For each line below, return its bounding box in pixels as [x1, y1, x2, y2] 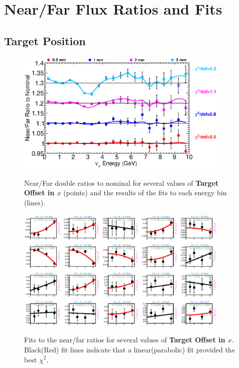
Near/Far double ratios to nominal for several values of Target [24, 177, 219, 188]
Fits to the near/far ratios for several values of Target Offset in [24, 334, 225, 345]
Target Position [4, 33, 86, 48]
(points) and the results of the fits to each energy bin [63, 187, 227, 198]
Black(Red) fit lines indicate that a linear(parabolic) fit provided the [24, 344, 235, 354]
